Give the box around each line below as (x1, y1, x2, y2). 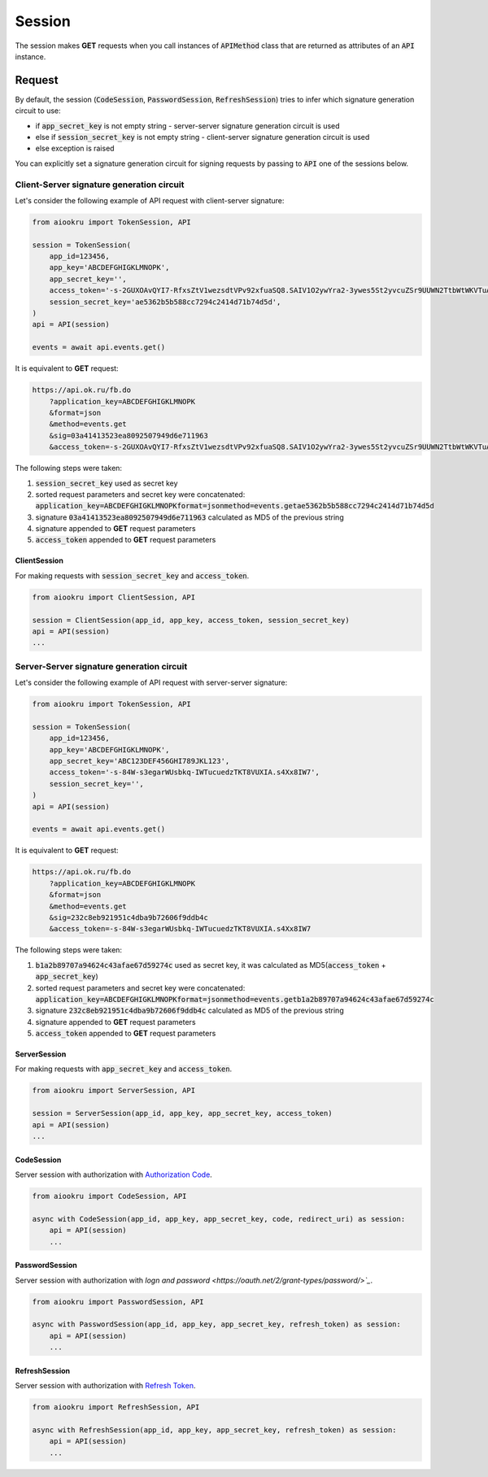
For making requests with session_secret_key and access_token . (15, 570, 250, 581)
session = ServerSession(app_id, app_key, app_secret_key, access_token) (32, 1109, 333, 1118)
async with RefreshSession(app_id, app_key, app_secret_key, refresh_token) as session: (32, 1425, 398, 1435)
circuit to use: (15, 106, 61, 115)
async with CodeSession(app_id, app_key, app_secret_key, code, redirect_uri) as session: (32, 1214, 406, 1223)
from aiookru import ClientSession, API (32, 592, 195, 602)
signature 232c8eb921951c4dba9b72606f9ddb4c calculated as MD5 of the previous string (35, 1005, 345, 1016)
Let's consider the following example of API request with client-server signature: (15, 195, 285, 205)
